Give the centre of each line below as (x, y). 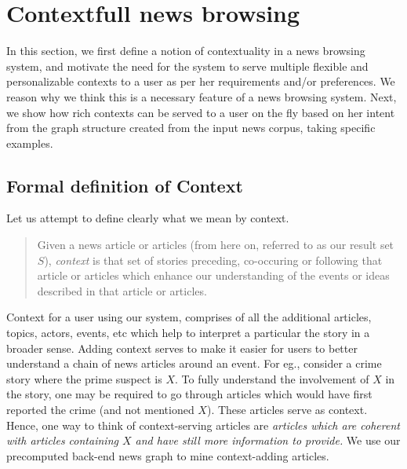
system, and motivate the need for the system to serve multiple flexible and (187, 66)
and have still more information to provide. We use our (268, 440)
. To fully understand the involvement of (272, 378)
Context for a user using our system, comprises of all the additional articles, (189, 317)
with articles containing (62, 440)
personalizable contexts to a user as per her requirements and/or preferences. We (201, 81)
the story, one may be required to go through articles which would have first (189, 394)
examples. (30, 143)
